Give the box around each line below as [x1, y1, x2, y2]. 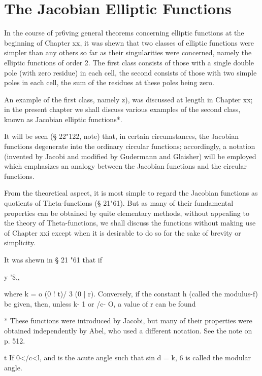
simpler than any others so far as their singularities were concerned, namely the [4, 47, 252, 58]
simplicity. [4, 237, 36, 248]
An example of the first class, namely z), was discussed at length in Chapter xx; [4, 94, 253, 104]
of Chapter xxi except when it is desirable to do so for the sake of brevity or [4, 227, 241, 238]
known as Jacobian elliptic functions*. [4, 114, 122, 124]
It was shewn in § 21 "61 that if [4, 254, 102, 265]
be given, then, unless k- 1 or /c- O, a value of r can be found [4, 298, 196, 309]
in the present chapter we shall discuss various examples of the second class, [4, 104, 241, 115]
